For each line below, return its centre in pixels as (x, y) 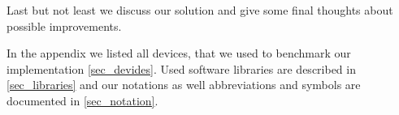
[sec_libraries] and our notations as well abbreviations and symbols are (184, 85)
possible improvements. (64, 26)
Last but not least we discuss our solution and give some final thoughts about (200, 10)
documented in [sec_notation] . (82, 100)
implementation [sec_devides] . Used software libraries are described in (181, 68)
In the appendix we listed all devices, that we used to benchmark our (179, 53)
